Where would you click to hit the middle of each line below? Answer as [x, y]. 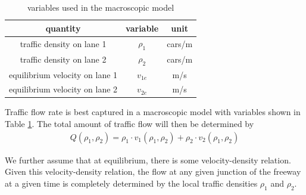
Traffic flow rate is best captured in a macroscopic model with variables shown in [153, 112]
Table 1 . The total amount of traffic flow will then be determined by [129, 124]
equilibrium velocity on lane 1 [63, 74]
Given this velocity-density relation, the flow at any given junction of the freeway [153, 171]
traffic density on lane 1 [63, 44]
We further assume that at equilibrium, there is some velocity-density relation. [148, 160]
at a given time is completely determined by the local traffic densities [131, 183]
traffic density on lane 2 [63, 59]
